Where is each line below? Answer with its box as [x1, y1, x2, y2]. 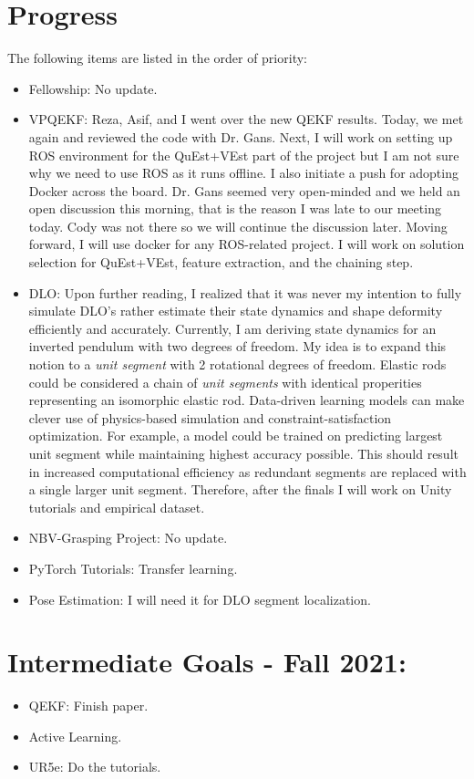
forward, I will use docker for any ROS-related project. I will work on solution [28, 234, 465, 254]
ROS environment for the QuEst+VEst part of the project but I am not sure [28, 145, 459, 164]
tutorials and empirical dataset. [28, 497, 205, 516]
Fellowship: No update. [28, 78, 158, 98]
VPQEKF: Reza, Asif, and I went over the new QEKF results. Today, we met [28, 109, 464, 129]
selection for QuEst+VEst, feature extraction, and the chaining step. [28, 253, 414, 272]
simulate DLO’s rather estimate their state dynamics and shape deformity [28, 301, 443, 320]
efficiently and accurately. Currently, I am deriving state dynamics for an [28, 318, 437, 338]
